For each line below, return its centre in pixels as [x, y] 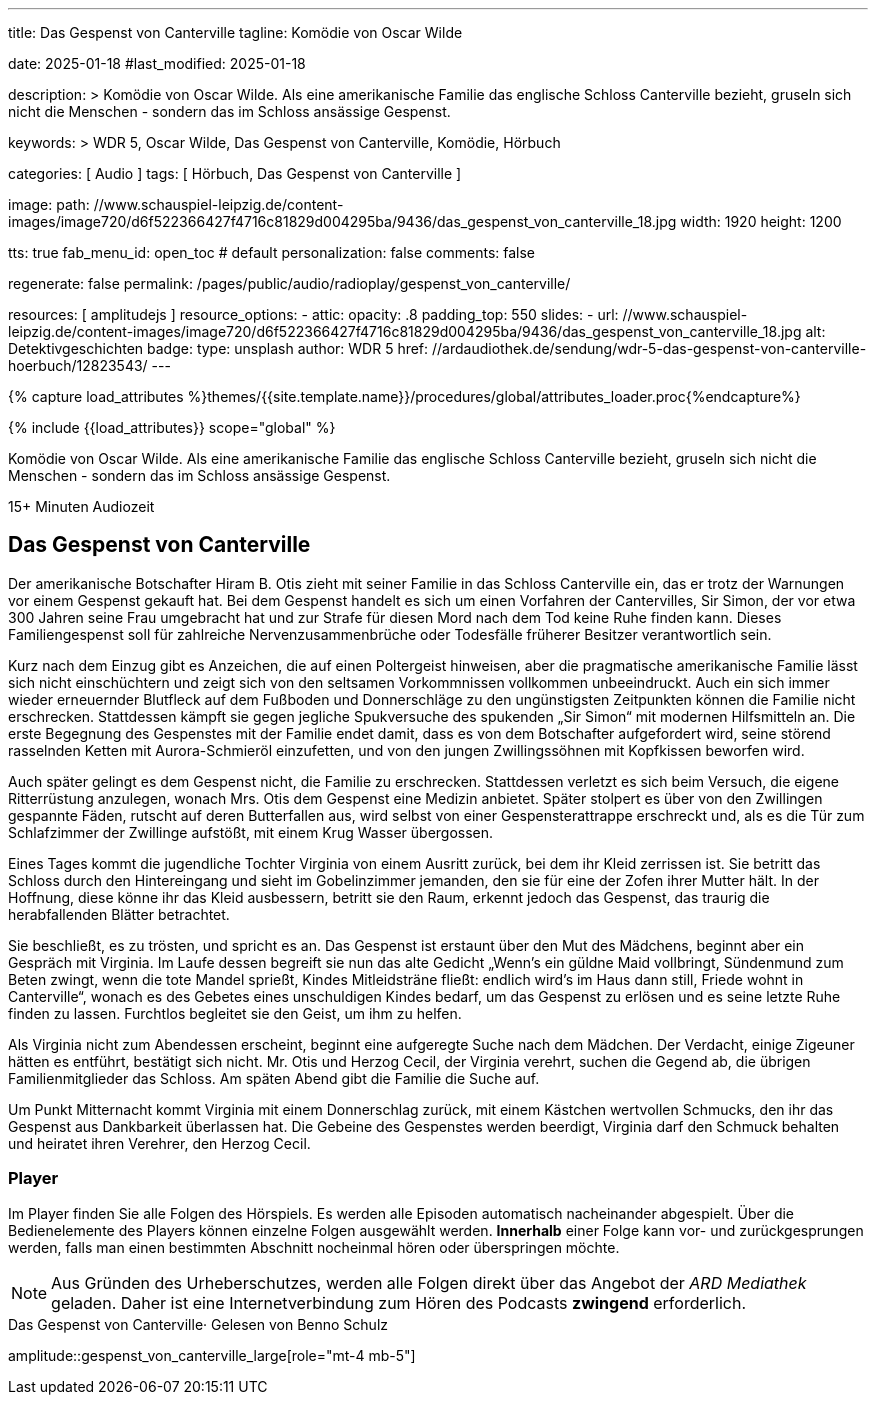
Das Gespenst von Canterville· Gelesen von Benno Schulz [198, 1324]
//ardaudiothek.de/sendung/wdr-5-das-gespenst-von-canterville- [649, 348]
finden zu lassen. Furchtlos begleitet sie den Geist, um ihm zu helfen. [235, 1013]
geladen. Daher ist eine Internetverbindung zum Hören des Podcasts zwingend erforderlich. [399, 1302]
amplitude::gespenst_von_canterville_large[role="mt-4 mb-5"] [212, 1355]
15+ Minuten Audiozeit [81, 506]
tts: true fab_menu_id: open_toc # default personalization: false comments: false [272, 252]
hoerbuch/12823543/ [78, 365]
